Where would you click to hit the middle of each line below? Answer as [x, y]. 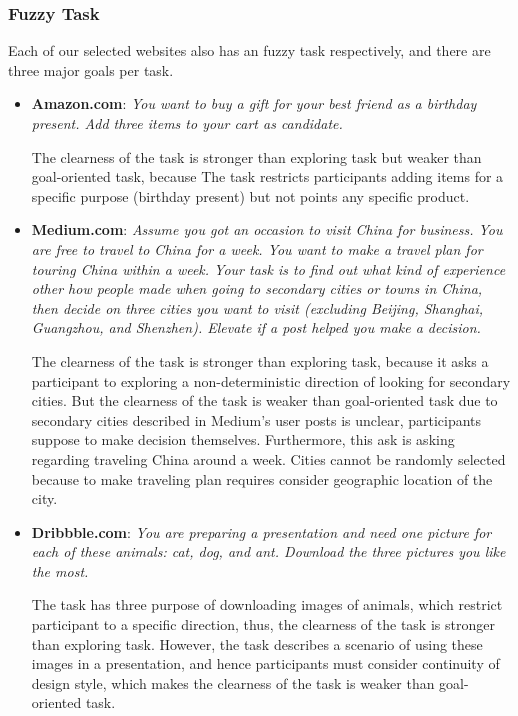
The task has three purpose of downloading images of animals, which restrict [267, 604]
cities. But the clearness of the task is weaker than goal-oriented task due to [264, 400]
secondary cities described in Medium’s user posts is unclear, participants [256, 419]
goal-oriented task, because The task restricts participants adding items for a [267, 176]
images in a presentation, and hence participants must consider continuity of [265, 663]
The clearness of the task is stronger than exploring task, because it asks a [260, 360]
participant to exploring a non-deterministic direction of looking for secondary [271, 380]
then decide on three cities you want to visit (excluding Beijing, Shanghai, [257, 307]
